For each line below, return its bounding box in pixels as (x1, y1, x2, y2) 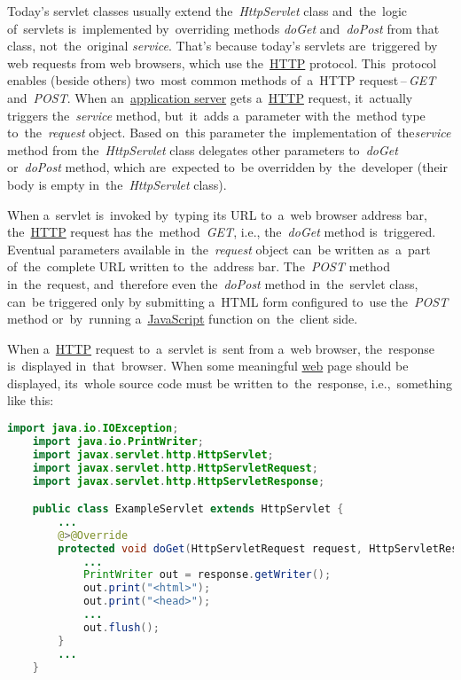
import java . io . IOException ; (7, 422, 179, 435)
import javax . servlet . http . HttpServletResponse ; (32, 474, 325, 488)
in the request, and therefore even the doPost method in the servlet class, (7, 274, 418, 293)
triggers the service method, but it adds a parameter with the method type (7, 106, 426, 124)
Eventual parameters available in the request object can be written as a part (7, 239, 431, 258)
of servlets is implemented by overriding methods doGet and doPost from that (7, 19, 440, 37)
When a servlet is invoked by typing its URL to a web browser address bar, (7, 205, 427, 223)
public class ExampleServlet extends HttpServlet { (32, 503, 344, 516)
